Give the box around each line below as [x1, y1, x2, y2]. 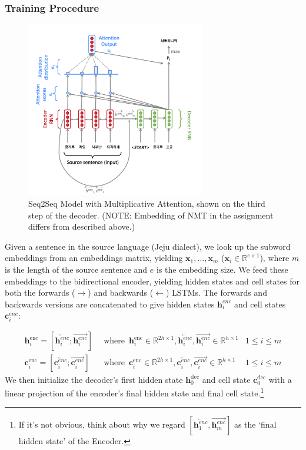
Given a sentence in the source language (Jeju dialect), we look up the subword [5, 240, 291, 252]
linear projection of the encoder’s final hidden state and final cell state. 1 [5, 385, 264, 399]
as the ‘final [234, 418, 277, 431]
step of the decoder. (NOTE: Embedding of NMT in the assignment [28, 209, 274, 221]
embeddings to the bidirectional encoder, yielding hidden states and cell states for [5, 274, 300, 287]
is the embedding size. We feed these [156, 263, 288, 275]
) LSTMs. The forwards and [165, 286, 267, 299]
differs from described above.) [28, 220, 135, 233]
